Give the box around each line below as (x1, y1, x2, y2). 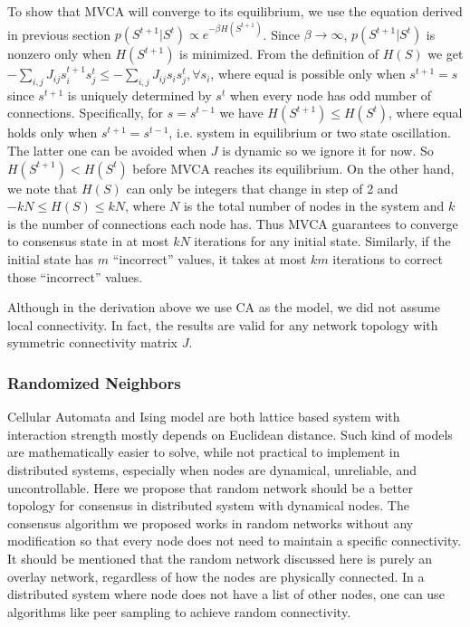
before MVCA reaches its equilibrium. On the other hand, (132, 158, 455, 177)
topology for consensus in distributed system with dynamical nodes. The (7, 496, 409, 515)
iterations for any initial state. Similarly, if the (194, 232, 451, 251)
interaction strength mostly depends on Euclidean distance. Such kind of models (7, 424, 453, 443)
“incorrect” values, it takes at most (112, 250, 307, 269)
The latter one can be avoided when (7, 141, 207, 160)
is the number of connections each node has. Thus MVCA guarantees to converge (7, 214, 458, 233)
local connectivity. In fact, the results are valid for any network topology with (7, 315, 438, 334)
